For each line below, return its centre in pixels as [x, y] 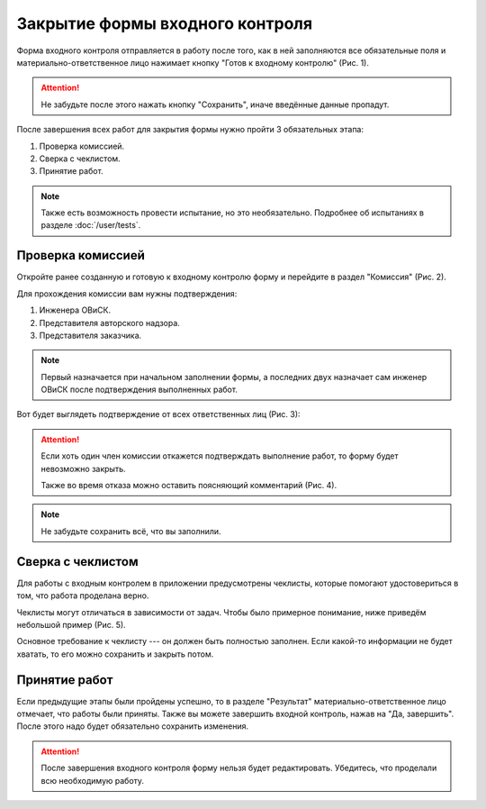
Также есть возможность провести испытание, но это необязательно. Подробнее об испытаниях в [233, 213]
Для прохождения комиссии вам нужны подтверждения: [127, 294]
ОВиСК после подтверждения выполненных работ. [139, 390]
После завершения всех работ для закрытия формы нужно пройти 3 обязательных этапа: [190, 130]
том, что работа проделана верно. [83, 595]
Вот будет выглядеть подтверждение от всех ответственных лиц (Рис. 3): [158, 414]
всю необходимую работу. [92, 780]
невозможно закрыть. [83, 468]
